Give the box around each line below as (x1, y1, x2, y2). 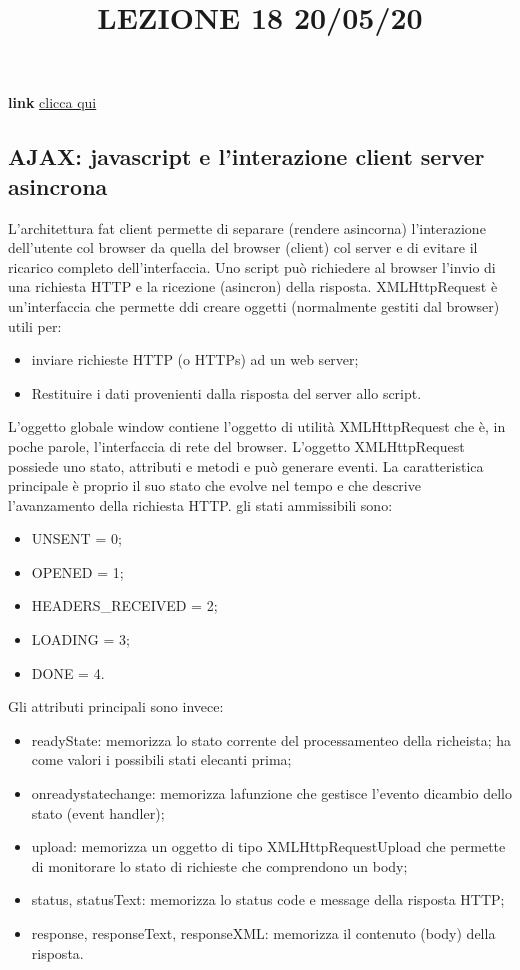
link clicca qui (8, 92, 97, 113)
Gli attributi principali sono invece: (8, 696, 224, 717)
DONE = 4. (31, 662, 105, 683)
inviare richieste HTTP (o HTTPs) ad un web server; (31, 349, 359, 370)
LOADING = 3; (31, 629, 130, 650)
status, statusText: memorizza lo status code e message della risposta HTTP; (31, 889, 505, 910)
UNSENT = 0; (31, 528, 122, 549)
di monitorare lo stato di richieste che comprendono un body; (31, 855, 408, 876)
